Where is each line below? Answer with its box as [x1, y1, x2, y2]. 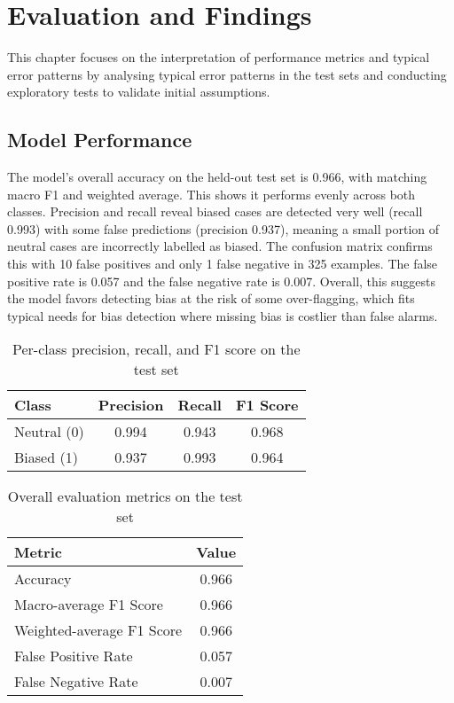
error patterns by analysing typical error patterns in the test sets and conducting [7, 65, 447, 83]
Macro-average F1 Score [14, 594, 163, 615]
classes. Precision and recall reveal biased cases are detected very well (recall [7, 202, 423, 221]
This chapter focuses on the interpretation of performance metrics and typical [7, 48, 430, 66]
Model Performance [7, 126, 192, 153]
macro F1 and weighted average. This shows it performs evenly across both [7, 184, 416, 203]
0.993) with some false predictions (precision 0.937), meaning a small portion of [7, 219, 440, 238]
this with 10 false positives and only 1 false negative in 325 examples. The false [7, 254, 438, 273]
